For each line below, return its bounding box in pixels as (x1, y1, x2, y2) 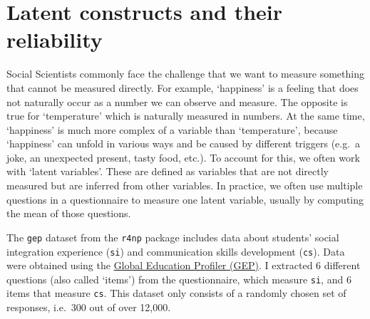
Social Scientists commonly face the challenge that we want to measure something (6, 66, 364, 81)
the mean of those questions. (6, 206, 131, 221)
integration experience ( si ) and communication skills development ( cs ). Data (6, 244, 345, 258)
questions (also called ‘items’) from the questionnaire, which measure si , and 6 (6, 271, 351, 286)
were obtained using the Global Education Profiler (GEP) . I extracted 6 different (6, 258, 361, 273)
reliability (6, 25, 103, 54)
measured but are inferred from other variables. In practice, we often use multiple (6, 178, 363, 193)
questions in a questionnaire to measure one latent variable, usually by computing (6, 192, 364, 206)
